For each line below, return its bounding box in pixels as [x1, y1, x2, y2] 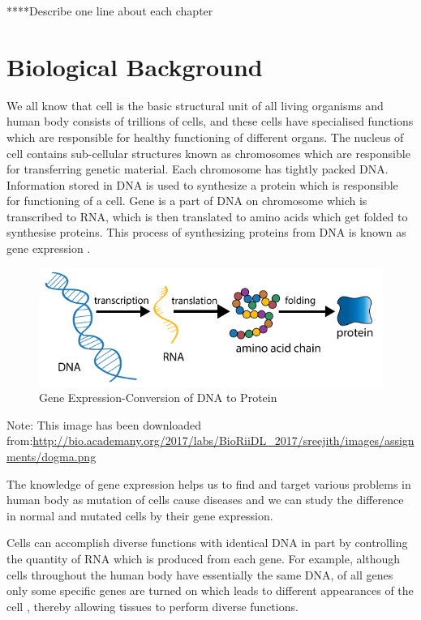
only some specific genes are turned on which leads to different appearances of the [6, 582, 414, 599]
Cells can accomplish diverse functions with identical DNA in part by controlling [6, 534, 408, 551]
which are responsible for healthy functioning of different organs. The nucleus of [6, 128, 404, 145]
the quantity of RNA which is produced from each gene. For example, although [6, 550, 401, 567]
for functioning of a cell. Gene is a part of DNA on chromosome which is [6, 192, 367, 209]
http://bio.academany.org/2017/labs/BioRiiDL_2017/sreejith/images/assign [32, 432, 415, 449]
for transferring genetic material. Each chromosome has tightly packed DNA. [6, 160, 389, 177]
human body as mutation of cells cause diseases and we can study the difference [6, 491, 404, 508]
